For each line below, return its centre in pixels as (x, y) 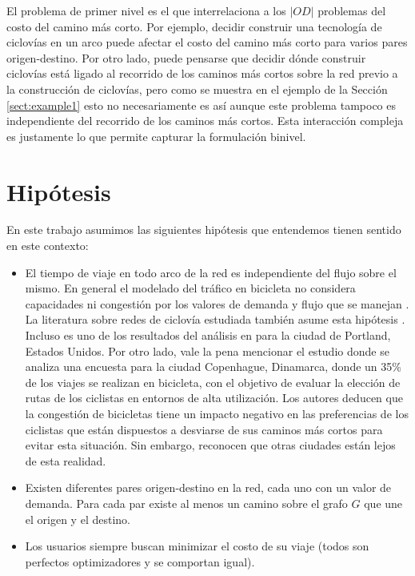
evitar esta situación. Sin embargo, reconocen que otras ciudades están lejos (210, 445)
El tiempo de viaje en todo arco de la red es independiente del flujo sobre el (211, 272)
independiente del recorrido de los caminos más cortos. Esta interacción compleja (205, 121)
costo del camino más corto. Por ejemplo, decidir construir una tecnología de (194, 26)
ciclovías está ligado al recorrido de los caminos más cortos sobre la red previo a (202, 73)
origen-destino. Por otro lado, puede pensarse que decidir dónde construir (186, 57)
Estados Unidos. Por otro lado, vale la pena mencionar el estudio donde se (207, 350)
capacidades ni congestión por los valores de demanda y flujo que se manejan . (217, 303)
